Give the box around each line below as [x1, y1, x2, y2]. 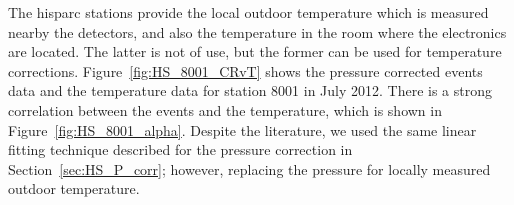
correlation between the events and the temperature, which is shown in [8, 99, 442, 120]
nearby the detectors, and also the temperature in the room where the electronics [8, 21, 507, 42]
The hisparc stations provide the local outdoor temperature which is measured [8, 2, 489, 22]
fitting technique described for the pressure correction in [8, 139, 353, 160]
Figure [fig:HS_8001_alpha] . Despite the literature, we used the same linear [8, 119, 477, 140]
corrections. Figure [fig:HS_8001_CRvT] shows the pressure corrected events [8, 60, 483, 81]
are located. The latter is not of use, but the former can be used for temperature [8, 41, 502, 62]
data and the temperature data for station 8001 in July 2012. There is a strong [8, 80, 493, 101]
